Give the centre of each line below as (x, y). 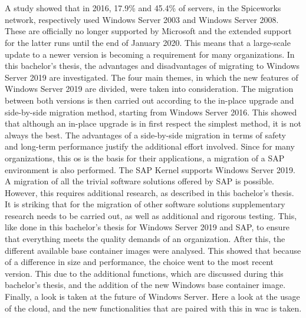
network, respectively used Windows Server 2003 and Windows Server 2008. (142, 19)
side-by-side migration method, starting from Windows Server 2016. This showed (151, 112)
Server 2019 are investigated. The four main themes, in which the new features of (152, 77)
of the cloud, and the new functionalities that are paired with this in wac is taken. (153, 308)
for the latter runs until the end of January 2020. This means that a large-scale (148, 42)
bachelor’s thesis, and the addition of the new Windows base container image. (145, 285)
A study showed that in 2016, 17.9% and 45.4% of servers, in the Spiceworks (143, 8)
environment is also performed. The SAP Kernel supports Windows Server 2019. (150, 169)
